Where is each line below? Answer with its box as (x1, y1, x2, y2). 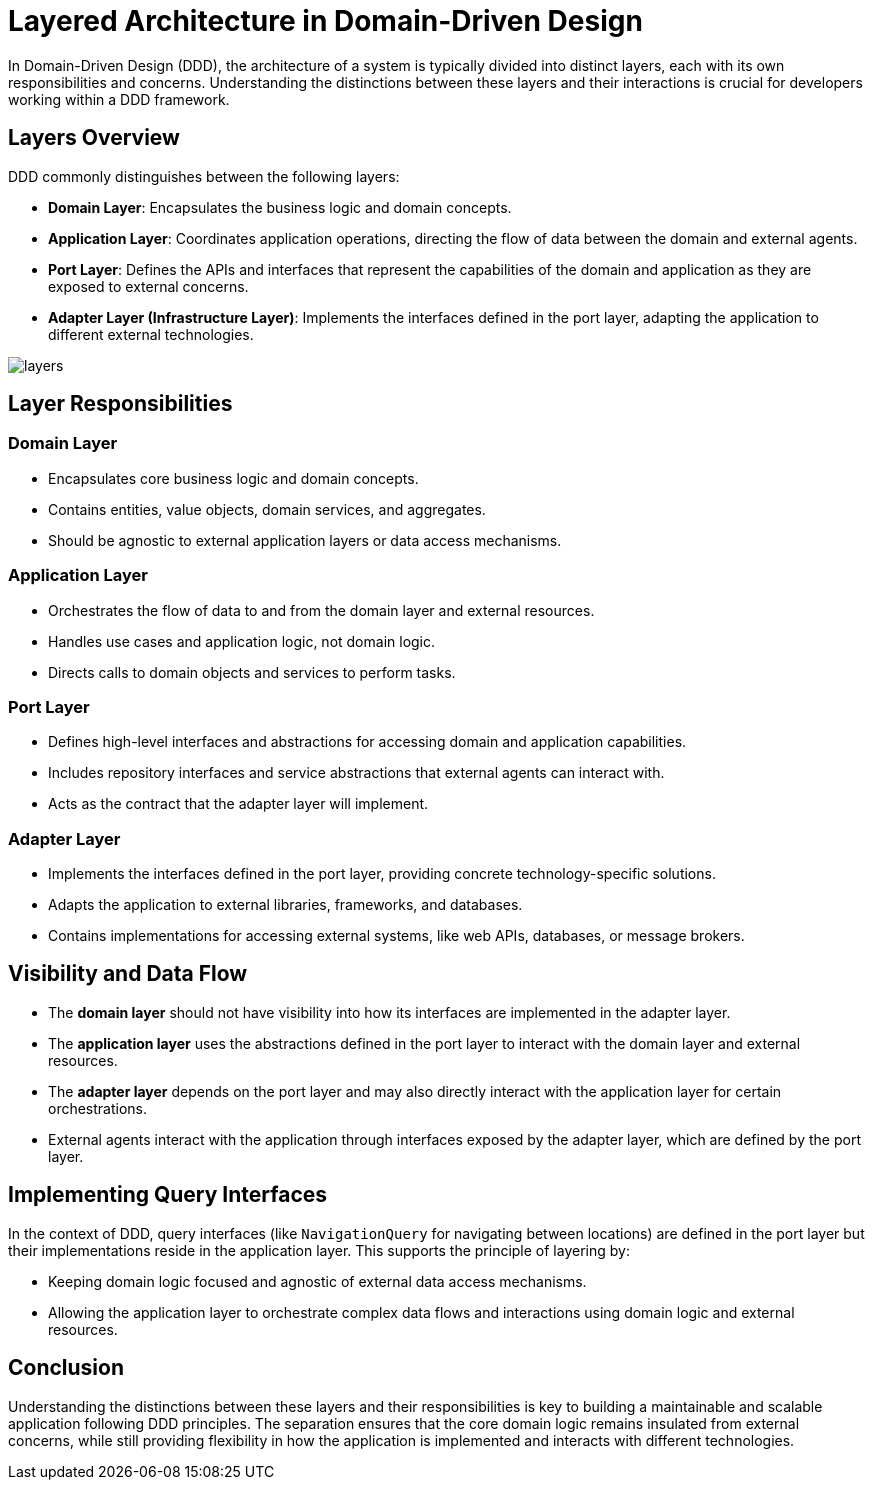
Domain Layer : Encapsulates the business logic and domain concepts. (48, 198, 512, 216)
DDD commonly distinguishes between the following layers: (8, 167, 400, 185)
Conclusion (8, 1355, 125, 1381)
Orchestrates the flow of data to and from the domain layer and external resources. (48, 601, 595, 619)
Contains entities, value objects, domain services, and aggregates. (48, 500, 486, 518)
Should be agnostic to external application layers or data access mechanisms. (48, 531, 562, 549)
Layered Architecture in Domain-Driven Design (8, 4, 643, 38)
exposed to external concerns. (48, 277, 249, 295)
